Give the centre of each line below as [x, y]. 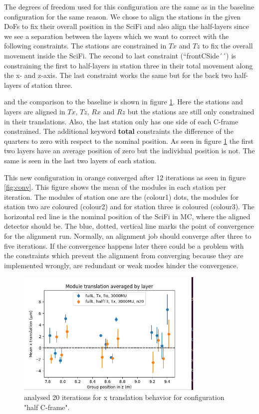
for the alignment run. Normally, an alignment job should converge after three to [128, 236]
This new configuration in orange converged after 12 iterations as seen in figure [125, 177]
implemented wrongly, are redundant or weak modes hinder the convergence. [121, 265]
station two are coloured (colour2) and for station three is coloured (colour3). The [129, 207]
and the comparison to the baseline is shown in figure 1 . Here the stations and [124, 102]
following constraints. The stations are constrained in [85, 46]
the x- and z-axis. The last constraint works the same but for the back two [118, 75]
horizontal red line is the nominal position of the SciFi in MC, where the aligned [127, 216]
